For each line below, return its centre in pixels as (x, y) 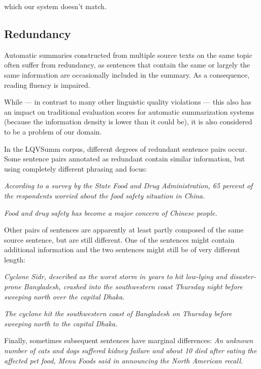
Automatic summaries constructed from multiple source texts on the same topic (128, 55)
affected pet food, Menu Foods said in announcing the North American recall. (124, 360)
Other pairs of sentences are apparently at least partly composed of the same (124, 230)
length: (15, 259)
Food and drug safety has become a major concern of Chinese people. (111, 212)
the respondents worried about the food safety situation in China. (105, 195)
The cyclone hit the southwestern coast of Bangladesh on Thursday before (118, 313)
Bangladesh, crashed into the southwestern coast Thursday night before (133, 287)
